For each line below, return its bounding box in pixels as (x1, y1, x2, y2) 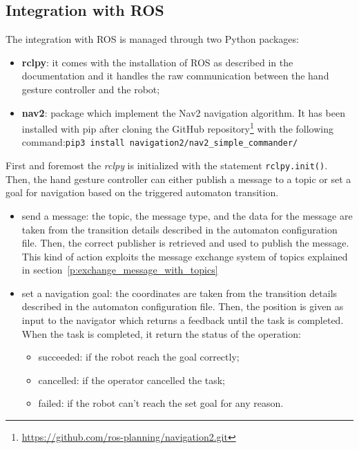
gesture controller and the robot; (21, 82, 160, 96)
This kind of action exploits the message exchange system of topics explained (21, 249, 348, 263)
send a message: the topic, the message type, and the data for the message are (21, 208, 353, 222)
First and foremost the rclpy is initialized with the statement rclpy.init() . (6, 158, 328, 173)
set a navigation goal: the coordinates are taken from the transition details (21, 285, 338, 300)
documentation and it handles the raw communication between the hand (21, 68, 329, 83)
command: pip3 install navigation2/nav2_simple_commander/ (21, 135, 298, 149)
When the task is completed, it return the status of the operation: (21, 326, 301, 341)
